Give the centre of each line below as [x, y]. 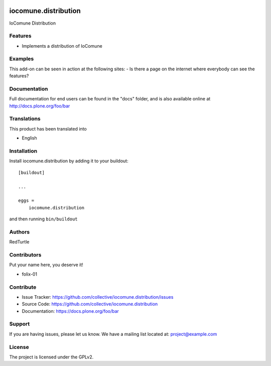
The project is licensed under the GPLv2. [51, 357]
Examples [22, 59]
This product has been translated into [48, 129]
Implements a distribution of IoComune [62, 46]
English [29, 138]
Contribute [23, 287]
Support [20, 324]
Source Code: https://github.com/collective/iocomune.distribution [90, 304]
